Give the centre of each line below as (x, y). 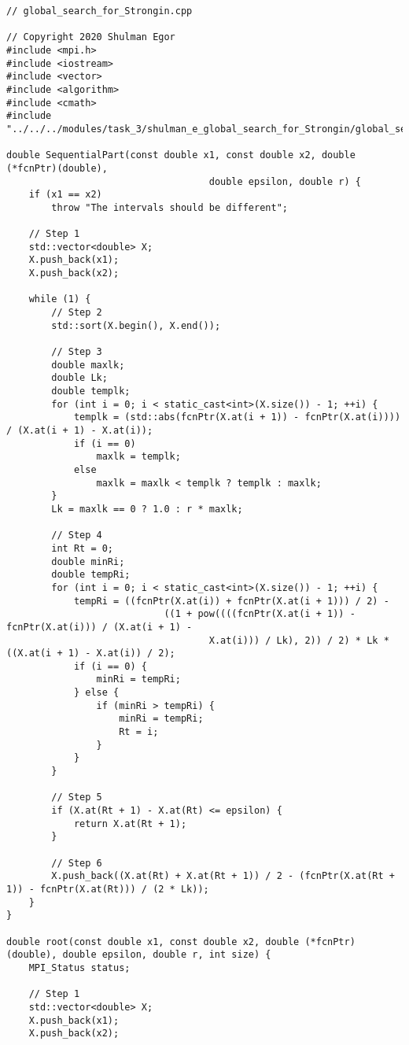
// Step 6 (77, 863)
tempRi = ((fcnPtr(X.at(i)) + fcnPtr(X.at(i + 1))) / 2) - (231, 601)
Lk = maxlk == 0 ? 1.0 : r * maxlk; (147, 509)
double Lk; (79, 378)
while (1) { (60, 299)
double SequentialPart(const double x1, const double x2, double (181, 155)
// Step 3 (77, 352)
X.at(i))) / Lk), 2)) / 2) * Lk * (299, 640)
